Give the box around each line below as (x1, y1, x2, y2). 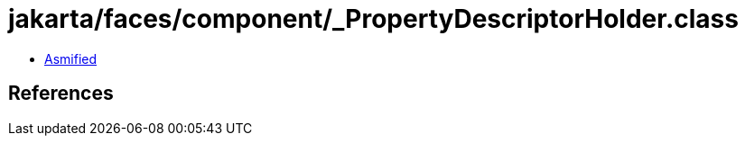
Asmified (44, 50, 98, 67)
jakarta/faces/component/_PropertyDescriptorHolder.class (8, 4, 739, 34)
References (8, 82, 114, 105)
